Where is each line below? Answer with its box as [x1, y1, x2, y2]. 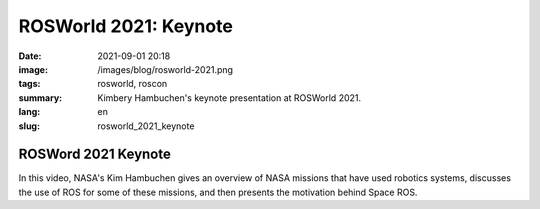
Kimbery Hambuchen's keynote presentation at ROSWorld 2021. [97, 91, 362, 104]
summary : [18, 91, 63, 104]
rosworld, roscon [97, 78, 168, 90]
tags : [18, 78, 41, 90]
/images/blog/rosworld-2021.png [97, 63, 234, 75]
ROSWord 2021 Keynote [18, 146, 172, 163]
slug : [18, 120, 40, 132]
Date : [18, 50, 42, 62]
